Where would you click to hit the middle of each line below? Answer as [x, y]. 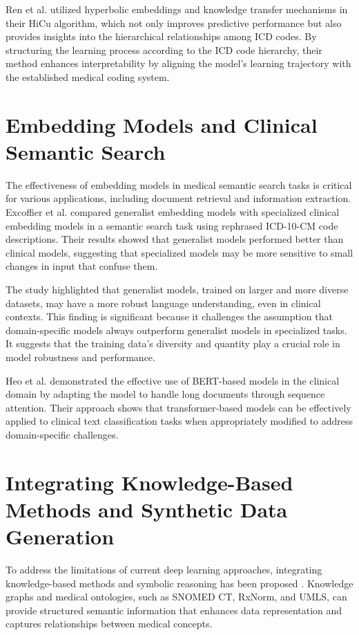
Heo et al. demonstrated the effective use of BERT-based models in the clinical [173, 380]
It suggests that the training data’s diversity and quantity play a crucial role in [173, 343]
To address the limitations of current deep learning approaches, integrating [164, 570]
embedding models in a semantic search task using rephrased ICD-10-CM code [172, 225]
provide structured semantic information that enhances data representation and [174, 610]
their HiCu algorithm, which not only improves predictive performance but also [174, 22]
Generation [60, 536]
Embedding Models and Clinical [162, 124]
